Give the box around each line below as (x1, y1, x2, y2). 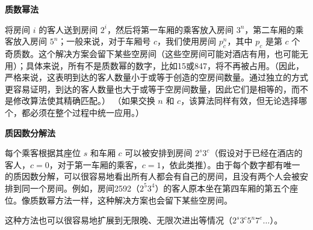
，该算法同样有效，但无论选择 (181, 94, 299, 107)
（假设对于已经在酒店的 (209, 147, 303, 159)
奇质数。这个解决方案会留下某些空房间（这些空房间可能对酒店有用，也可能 (5, 47, 300, 59)
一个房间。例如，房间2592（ (29, 181, 140, 194)
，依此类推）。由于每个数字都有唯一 (161, 158, 300, 171)
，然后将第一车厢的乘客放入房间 (107, 23, 234, 35)
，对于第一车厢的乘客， (49, 158, 142, 171)
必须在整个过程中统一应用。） (29, 106, 144, 118)
